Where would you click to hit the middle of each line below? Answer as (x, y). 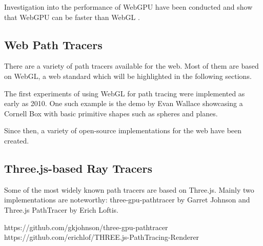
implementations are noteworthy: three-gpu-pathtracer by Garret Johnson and (127, 200)
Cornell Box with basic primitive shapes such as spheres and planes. (111, 113)
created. (17, 140)
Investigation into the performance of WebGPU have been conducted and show (128, 7)
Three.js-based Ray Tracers (78, 168)
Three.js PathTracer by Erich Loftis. (61, 209)
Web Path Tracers (53, 44)
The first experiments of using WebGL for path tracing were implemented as (125, 93)
